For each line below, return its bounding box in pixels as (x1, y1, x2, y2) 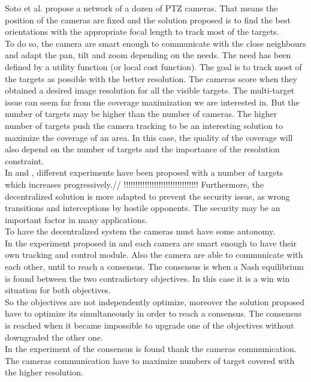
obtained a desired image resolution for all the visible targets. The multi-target (5, 84, 295, 97)
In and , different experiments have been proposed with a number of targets (5, 166, 283, 179)
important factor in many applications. (5, 213, 147, 225)
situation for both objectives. (5, 284, 111, 296)
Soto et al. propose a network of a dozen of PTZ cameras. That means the (5, 2, 278, 14)
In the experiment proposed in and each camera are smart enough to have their (5, 236, 297, 249)
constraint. (5, 154, 44, 167)
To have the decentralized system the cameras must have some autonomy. (5, 225, 276, 237)
